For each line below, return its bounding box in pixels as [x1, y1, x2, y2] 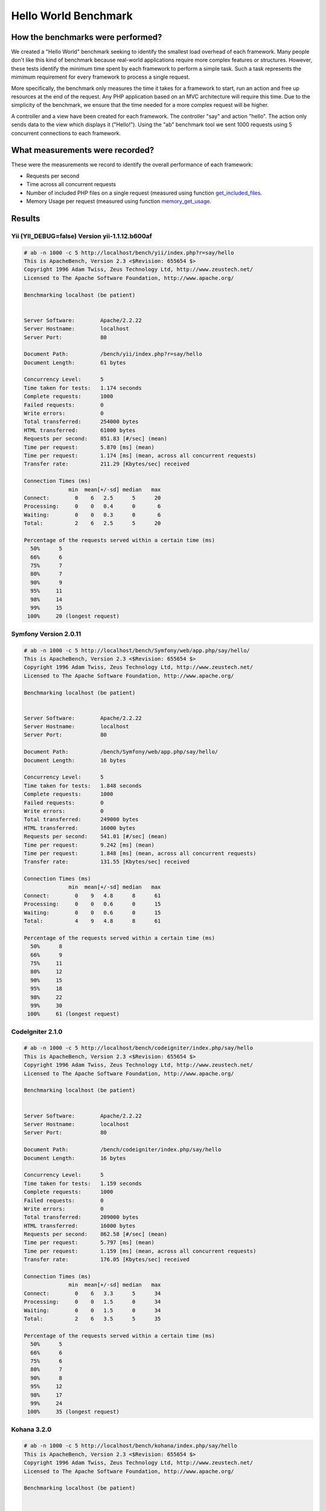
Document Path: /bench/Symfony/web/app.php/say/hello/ [24, 748, 219, 756]
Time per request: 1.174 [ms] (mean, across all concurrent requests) [24, 452, 257, 459]
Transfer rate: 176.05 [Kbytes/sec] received [24, 1256, 190, 1263]
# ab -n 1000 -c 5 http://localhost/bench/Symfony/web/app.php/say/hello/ [24, 647, 251, 654]
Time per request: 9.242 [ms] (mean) [24, 841, 155, 849]
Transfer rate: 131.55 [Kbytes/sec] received [24, 858, 190, 866]
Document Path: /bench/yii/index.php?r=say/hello [24, 351, 202, 358]
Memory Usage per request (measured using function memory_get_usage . [26, 198, 212, 205]
